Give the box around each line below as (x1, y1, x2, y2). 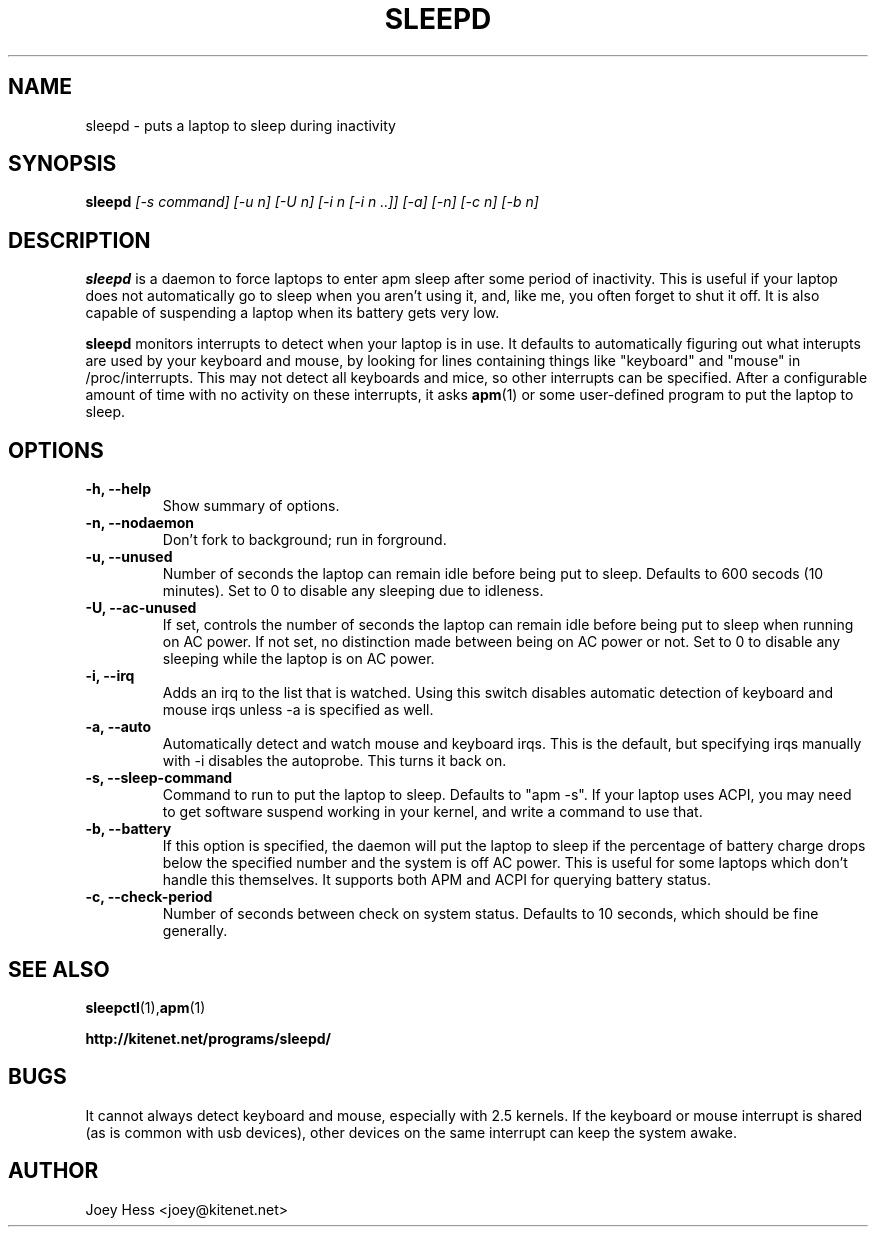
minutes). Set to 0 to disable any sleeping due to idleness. (162, 582, 544, 600)
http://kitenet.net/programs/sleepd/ (85, 1029, 332, 1047)
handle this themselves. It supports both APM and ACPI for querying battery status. (162, 871, 712, 889)
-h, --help (85, 480, 151, 498)
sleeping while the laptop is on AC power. (162, 650, 435, 668)
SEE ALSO (8, 956, 110, 982)
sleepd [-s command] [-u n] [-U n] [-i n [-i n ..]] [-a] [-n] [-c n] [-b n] (85, 193, 539, 211)
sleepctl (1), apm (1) (85, 998, 206, 1016)
